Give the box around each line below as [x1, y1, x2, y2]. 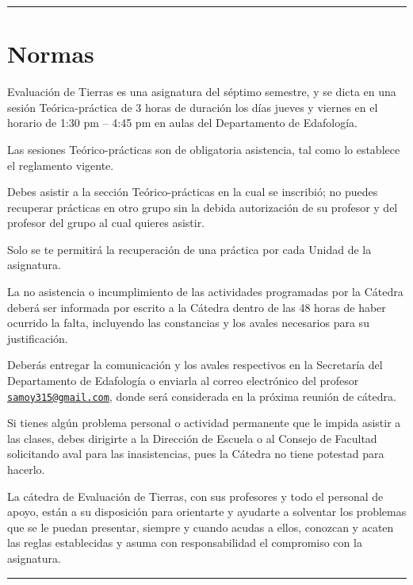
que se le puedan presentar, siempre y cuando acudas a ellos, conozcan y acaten [7, 518, 394, 535]
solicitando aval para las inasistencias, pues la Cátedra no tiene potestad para [7, 445, 384, 462]
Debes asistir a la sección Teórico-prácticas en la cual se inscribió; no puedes [7, 183, 378, 200]
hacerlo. [7, 461, 45, 478]
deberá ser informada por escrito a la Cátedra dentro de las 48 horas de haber [7, 298, 386, 315]
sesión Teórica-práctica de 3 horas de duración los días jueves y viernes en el [7, 98, 378, 115]
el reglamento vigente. [7, 156, 114, 173]
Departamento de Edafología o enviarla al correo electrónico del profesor [7, 372, 359, 389]
